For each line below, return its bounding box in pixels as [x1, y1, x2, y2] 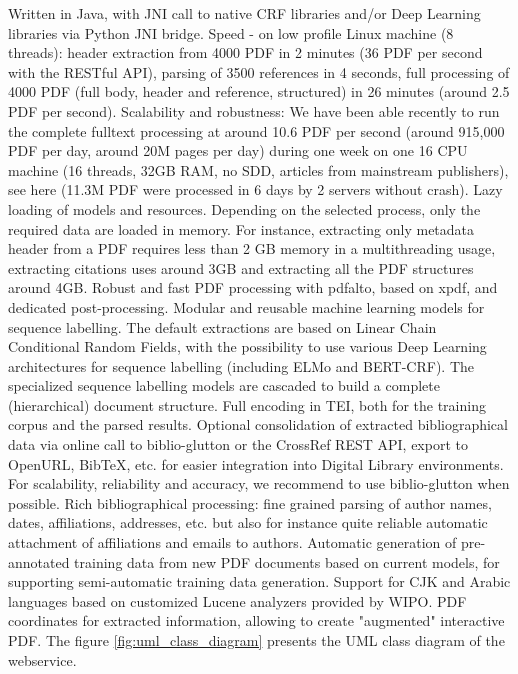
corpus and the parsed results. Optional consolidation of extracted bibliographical [8, 414, 508, 435]
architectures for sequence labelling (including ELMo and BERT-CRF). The [8, 355, 474, 376]
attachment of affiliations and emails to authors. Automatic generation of [8, 532, 457, 553]
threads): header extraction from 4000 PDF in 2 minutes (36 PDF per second [8, 42, 483, 63]
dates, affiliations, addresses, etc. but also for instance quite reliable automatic [8, 512, 488, 533]
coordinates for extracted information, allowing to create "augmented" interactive [8, 610, 505, 631]
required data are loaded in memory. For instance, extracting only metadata [8, 218, 475, 239]
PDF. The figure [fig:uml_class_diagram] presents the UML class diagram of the [8, 630, 505, 650]
